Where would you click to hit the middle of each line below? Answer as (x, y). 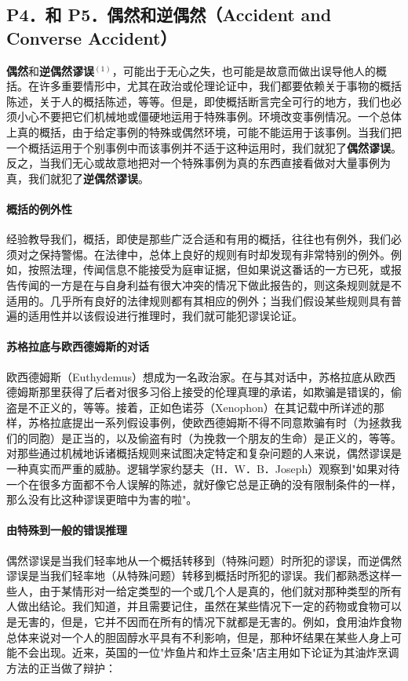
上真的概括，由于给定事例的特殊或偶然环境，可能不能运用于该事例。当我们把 (204, 131)
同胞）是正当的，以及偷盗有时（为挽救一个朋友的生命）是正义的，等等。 (215, 437)
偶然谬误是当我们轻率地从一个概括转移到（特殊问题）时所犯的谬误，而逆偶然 (204, 560)
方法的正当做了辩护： (61, 667)
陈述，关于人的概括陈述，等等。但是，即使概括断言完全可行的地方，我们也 (199, 101)
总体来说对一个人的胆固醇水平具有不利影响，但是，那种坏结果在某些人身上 (199, 637)
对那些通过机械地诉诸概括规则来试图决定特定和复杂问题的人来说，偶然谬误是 (204, 453)
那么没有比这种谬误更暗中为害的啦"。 (102, 499)
